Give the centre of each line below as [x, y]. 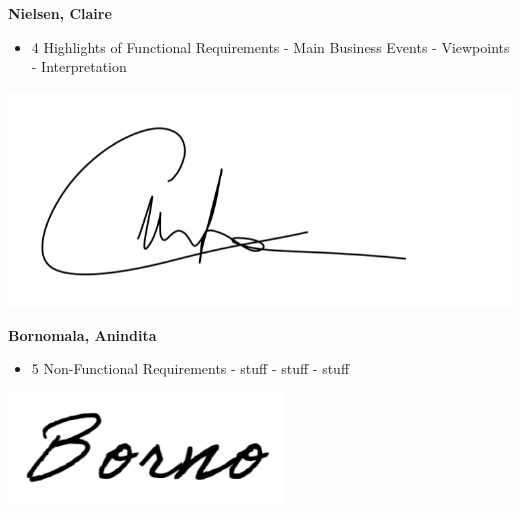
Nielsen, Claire [60, 13]
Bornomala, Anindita [82, 334]
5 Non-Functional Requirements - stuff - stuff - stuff [190, 368]
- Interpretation [79, 66]
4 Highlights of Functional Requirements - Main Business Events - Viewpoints [270, 46]
